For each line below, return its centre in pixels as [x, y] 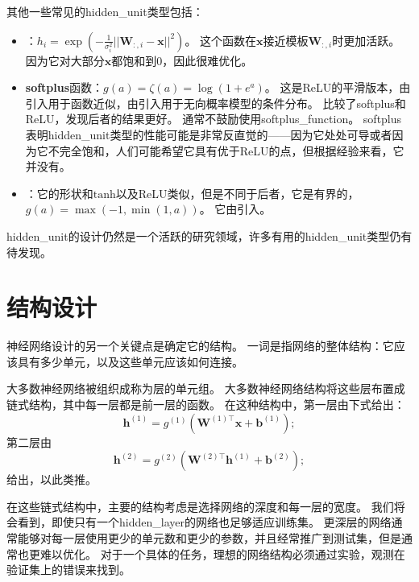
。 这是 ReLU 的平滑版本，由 [338, 87]
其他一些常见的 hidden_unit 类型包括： [105, 11]
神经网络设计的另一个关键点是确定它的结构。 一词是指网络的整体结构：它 [200, 346]
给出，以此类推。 [52, 479]
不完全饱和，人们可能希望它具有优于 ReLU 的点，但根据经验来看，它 [226, 150]
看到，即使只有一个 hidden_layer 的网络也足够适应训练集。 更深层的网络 [204, 522]
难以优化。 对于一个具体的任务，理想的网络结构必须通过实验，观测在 [222, 553]
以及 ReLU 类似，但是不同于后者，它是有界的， [237, 193]
